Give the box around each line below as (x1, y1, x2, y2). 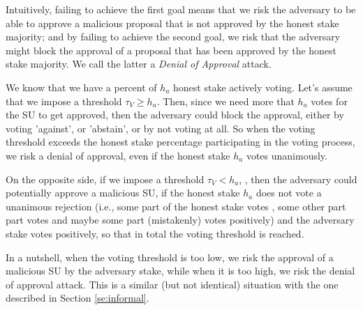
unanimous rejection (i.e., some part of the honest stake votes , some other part (6, 199, 346, 213)
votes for (311, 93, 348, 108)
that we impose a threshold (6, 93, 122, 108)
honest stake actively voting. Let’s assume (173, 79, 353, 94)
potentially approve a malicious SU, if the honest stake (6, 185, 240, 200)
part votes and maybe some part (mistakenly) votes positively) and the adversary (6, 212, 355, 227)
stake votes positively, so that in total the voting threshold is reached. (6, 226, 304, 240)
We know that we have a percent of (6, 79, 157, 94)
